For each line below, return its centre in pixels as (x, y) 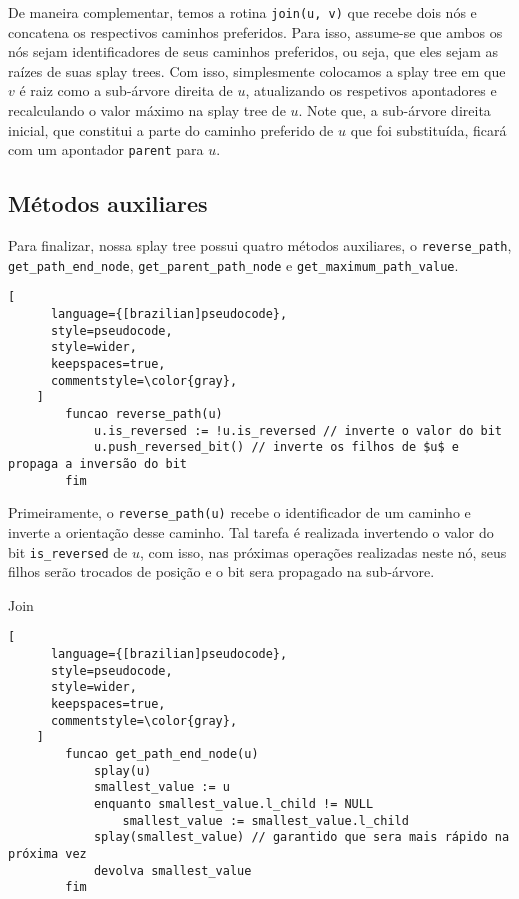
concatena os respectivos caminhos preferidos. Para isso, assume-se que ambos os (255, 31)
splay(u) (122, 770)
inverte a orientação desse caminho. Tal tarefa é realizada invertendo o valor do (251, 531)
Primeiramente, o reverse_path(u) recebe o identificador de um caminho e (239, 512)
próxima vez (47, 853)
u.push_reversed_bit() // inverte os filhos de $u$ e (276, 447)
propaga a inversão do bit (97, 463)
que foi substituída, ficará (428, 129)
